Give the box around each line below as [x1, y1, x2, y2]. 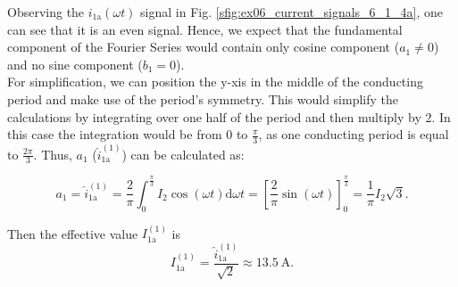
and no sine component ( [7, 54, 143, 73]
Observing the [7, 3, 85, 20]
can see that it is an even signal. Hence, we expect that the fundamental [7, 20, 403, 38]
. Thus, [33, 144, 72, 163]
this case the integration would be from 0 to [7, 125, 248, 143]
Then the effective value [7, 224, 138, 242]
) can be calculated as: [121, 144, 245, 163]
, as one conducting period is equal [258, 125, 449, 143]
